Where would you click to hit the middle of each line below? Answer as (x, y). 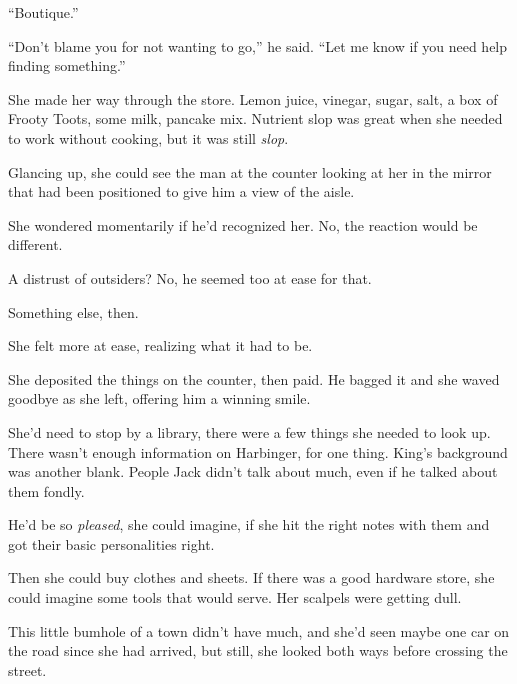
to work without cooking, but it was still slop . (148, 137)
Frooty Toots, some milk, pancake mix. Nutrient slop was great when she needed (255, 118)
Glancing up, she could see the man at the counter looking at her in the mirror (250, 171)
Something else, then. (73, 311)
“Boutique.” (43, 12)
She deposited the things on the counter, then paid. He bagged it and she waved (254, 378)
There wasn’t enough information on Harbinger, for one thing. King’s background (258, 451)
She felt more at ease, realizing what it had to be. (160, 345)
